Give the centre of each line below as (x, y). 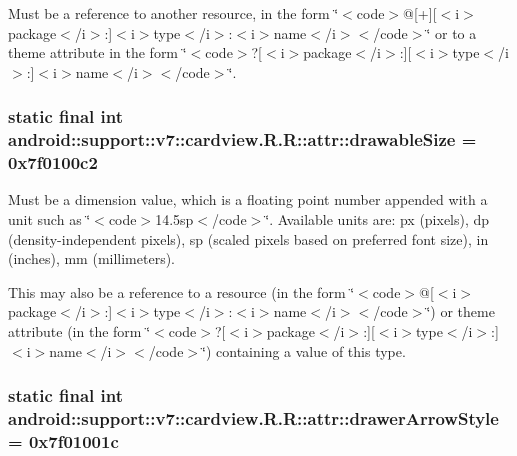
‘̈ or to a (451, 32)
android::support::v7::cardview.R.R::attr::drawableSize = (242, 139)
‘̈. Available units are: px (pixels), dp (377, 219)
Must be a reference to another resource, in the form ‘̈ (173, 13)
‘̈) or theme (460, 311)
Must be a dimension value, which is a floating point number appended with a (248, 199)
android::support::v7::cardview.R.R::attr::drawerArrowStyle (253, 418)
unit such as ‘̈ (49, 219)
